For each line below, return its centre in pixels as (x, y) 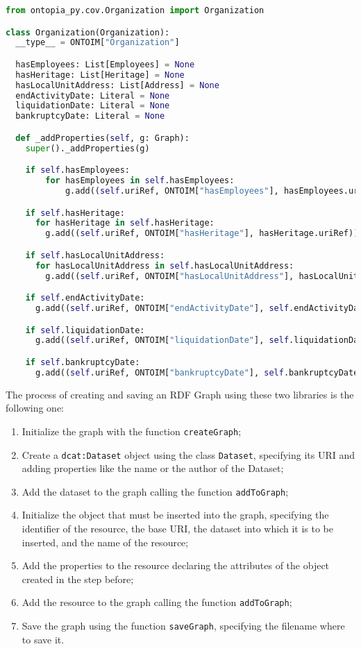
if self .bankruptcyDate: (83, 362)
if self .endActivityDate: (85, 298)
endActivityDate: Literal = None (93, 95)
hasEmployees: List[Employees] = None (105, 64)
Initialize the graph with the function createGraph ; (132, 431)
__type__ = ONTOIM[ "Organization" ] (98, 43)
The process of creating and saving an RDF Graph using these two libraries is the (180, 394)
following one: (35, 408)
